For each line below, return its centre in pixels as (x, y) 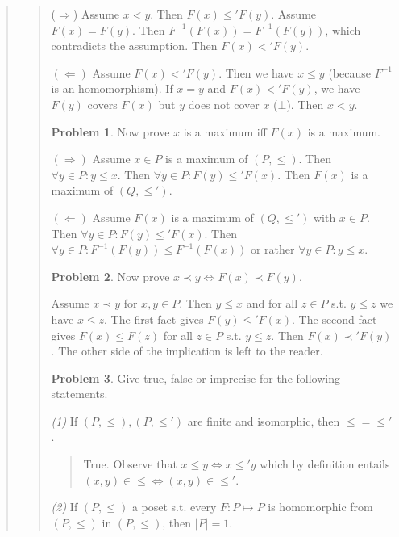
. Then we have (256, 72)
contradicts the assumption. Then (134, 46)
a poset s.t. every (174, 507)
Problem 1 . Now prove (110, 131)
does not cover (224, 104)
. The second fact (335, 319)
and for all (272, 303)
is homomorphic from (320, 507)
